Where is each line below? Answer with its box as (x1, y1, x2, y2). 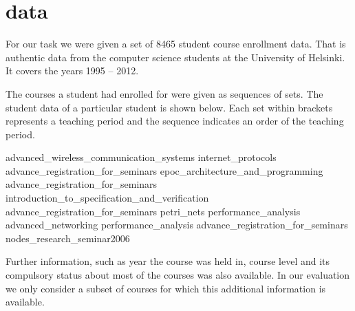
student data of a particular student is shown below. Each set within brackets (6, 100, 333, 114)
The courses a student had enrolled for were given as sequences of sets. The (6, 86, 323, 100)
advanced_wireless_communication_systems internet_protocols (6, 150, 277, 164)
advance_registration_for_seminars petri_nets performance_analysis (6, 204, 301, 218)
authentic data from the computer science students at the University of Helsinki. (6, 50, 345, 64)
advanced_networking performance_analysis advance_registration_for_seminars (6, 217, 348, 232)
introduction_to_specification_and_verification (6, 191, 209, 205)
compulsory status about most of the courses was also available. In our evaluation (6, 268, 350, 282)
